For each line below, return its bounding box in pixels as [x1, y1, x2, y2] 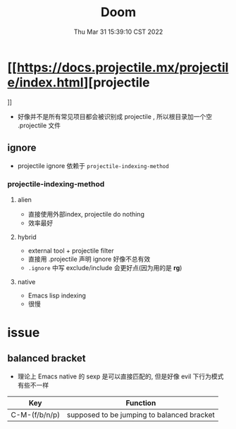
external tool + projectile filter [27, 246, 114, 255]
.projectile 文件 [17, 121, 61, 129]
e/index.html [7, 75, 85, 90]
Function [125, 398, 156, 408]
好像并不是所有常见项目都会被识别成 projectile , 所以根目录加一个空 [17, 112, 213, 120]
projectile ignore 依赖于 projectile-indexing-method [17, 161, 169, 169]
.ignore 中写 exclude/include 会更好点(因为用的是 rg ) [27, 263, 182, 271]
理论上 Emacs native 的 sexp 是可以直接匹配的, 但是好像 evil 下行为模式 [17, 372, 224, 380]
